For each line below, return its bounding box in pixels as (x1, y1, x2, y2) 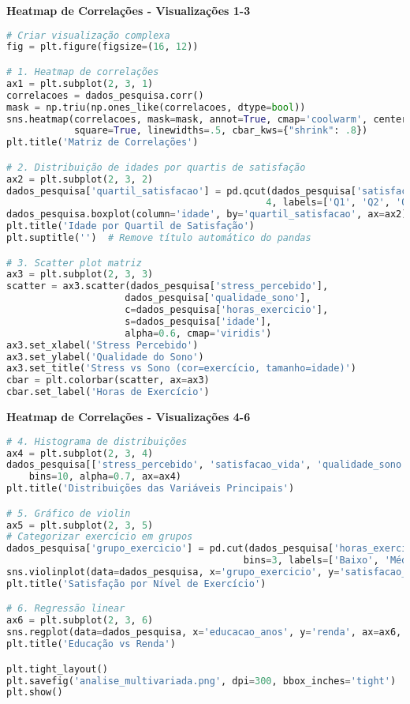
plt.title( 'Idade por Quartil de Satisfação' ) (6, 220, 255, 232)
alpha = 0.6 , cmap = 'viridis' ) (125, 327, 272, 339)
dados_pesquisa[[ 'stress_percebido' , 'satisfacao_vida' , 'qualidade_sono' (6, 459, 408, 471)
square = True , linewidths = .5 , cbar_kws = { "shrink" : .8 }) (73, 125, 368, 137)
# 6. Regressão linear (6, 603, 125, 615)
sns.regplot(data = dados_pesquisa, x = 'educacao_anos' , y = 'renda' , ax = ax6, (6, 627, 402, 638)
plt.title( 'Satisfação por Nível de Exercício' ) (6, 578, 266, 589)
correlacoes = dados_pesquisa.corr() (6, 89, 204, 101)
